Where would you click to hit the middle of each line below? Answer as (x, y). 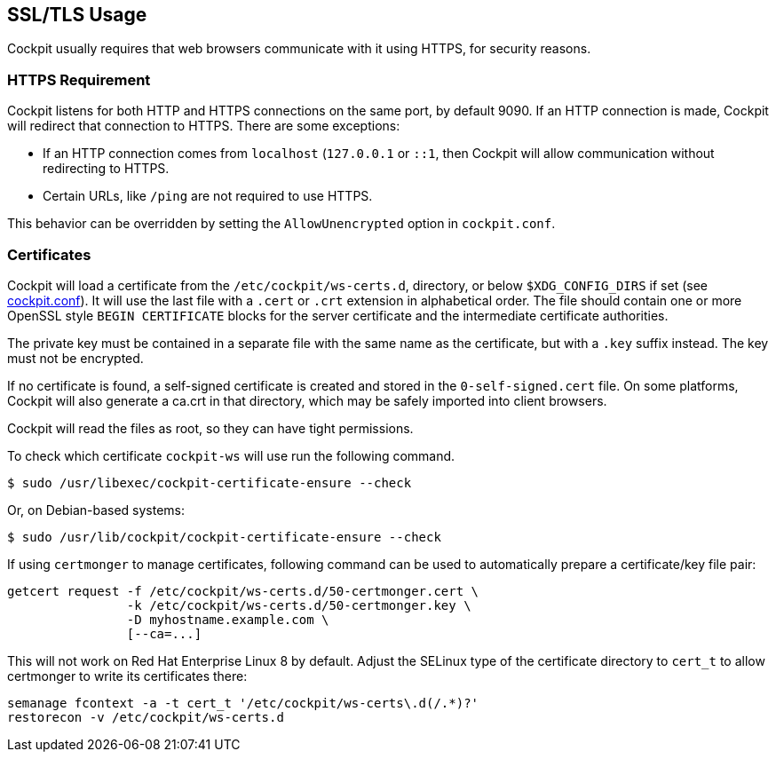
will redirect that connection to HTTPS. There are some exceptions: (204, 126)
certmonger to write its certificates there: (127, 676)
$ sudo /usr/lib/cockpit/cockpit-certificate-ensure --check (224, 537)
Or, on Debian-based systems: (96, 510)
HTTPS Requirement (79, 79)
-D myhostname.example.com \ (228, 619)
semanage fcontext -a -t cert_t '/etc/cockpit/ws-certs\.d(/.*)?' (243, 703)
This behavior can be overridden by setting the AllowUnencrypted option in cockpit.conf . (281, 224)
